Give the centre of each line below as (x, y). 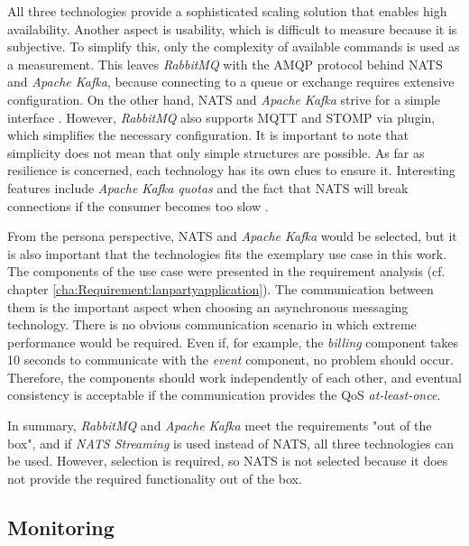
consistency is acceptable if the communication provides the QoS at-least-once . (224, 395)
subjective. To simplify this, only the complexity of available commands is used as (234, 46)
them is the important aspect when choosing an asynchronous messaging (208, 306)
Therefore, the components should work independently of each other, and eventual (234, 377)
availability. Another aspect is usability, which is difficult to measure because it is (232, 28)
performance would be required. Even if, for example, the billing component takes (233, 342)
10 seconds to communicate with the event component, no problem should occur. (230, 360)
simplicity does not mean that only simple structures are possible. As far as (216, 152)
